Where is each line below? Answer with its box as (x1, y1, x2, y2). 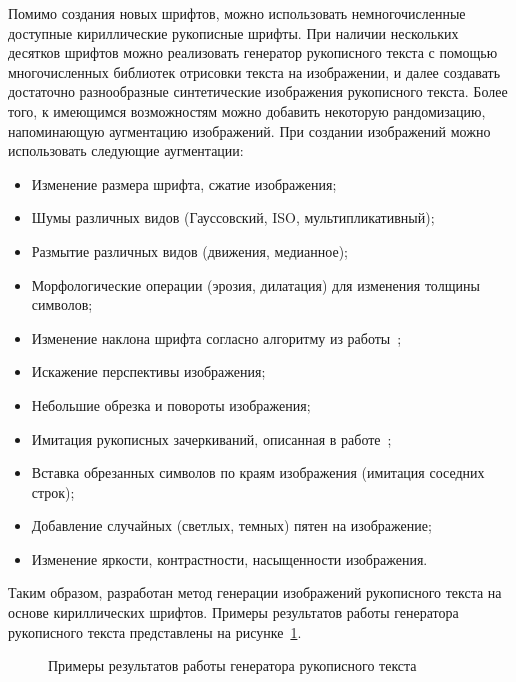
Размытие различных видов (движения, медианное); (31, 240, 348, 261)
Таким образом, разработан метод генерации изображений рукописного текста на (8, 582, 502, 603)
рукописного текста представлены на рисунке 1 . (8, 621, 302, 642)
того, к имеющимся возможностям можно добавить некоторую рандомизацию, (8, 100, 486, 121)
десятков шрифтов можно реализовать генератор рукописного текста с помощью (8, 42, 498, 63)
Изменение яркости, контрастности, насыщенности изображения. (31, 548, 428, 569)
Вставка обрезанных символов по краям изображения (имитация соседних (31, 462, 485, 483)
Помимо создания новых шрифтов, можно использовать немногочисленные (8, 3, 466, 23)
